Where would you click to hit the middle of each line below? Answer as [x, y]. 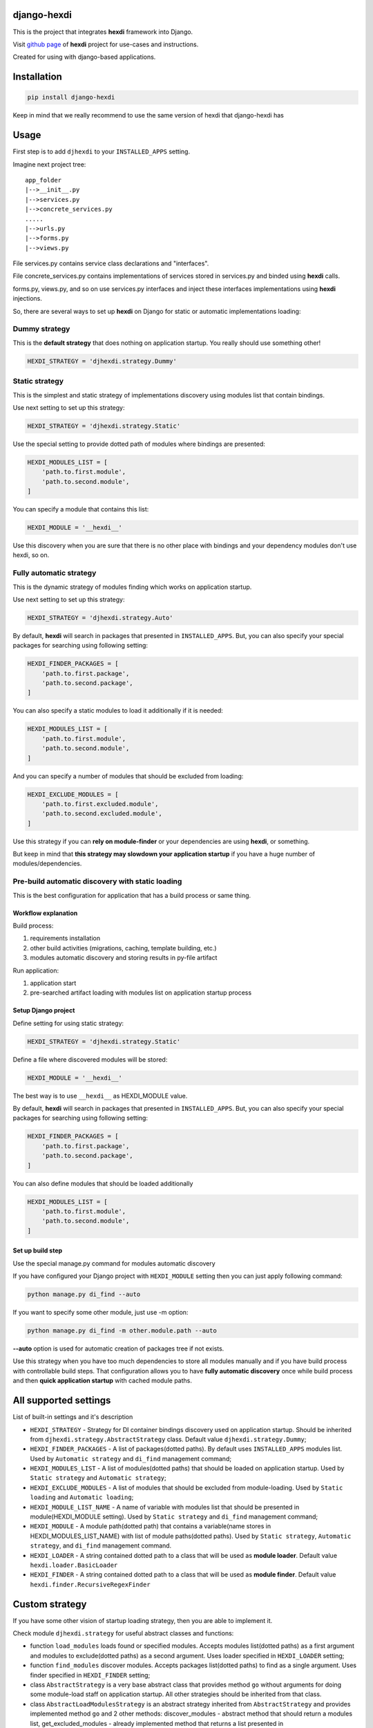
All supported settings [62, 1401]
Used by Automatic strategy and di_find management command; [131, 1458]
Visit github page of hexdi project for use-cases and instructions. [106, 44]
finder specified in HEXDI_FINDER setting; [90, 1675]
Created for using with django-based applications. [84, 57]
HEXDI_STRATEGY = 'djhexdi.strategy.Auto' [100, 618]
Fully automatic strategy [55, 573]
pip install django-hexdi [71, 97]
